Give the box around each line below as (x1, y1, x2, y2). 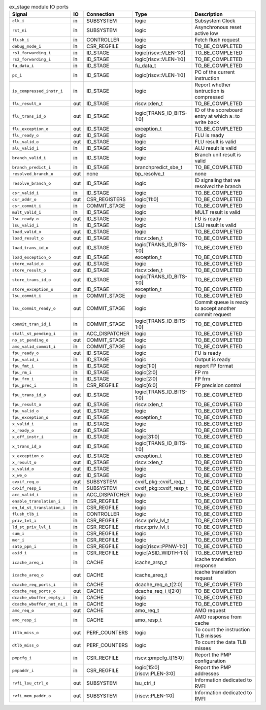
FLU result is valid (195, 138, 236, 145)
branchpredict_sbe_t (134, 164, 182, 171)
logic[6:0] (134, 382, 158, 389)
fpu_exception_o (12, 414, 49, 420)
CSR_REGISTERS (86, 196, 126, 203)
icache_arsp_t (134, 559, 167, 566)
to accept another (195, 305, 236, 312)
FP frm (195, 375, 210, 382)
